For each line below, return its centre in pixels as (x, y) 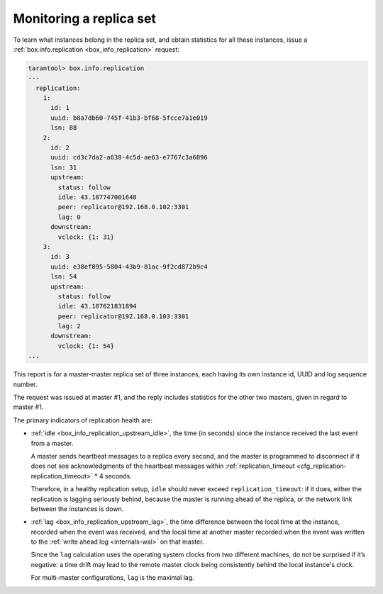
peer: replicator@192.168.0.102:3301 (123, 207)
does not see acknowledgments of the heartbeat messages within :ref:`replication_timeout (163, 466)
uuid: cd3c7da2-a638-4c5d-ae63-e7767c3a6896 (129, 157)
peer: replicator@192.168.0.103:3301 (123, 316)
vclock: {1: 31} (86, 237)
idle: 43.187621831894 (98, 306)
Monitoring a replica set (84, 18)
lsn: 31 (64, 167)
